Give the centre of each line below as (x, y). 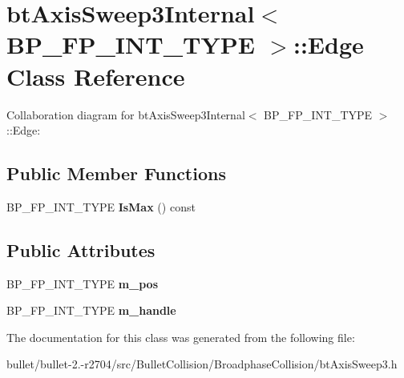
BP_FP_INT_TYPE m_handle (91, 310)
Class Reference (96, 76)
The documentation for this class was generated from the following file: (181, 337)
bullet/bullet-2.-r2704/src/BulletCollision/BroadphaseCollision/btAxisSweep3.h (202, 364)
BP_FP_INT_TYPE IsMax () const (101, 206)
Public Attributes (81, 249)
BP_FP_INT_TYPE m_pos (83, 283)
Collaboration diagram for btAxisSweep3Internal (126, 114)
